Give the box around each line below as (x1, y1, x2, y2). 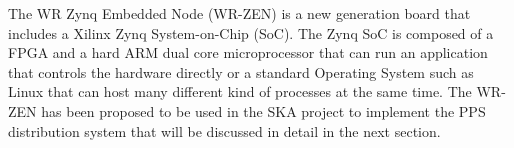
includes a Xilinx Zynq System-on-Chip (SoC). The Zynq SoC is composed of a (8, 22, 494, 43)
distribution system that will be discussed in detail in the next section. (8, 120, 441, 141)
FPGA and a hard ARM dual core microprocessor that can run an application (8, 42, 488, 63)
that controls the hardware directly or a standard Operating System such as (8, 61, 474, 82)
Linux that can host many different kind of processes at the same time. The (8, 81, 472, 102)
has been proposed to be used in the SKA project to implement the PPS (41, 100, 486, 121)
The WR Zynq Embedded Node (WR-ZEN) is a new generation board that (8, 3, 471, 23)
